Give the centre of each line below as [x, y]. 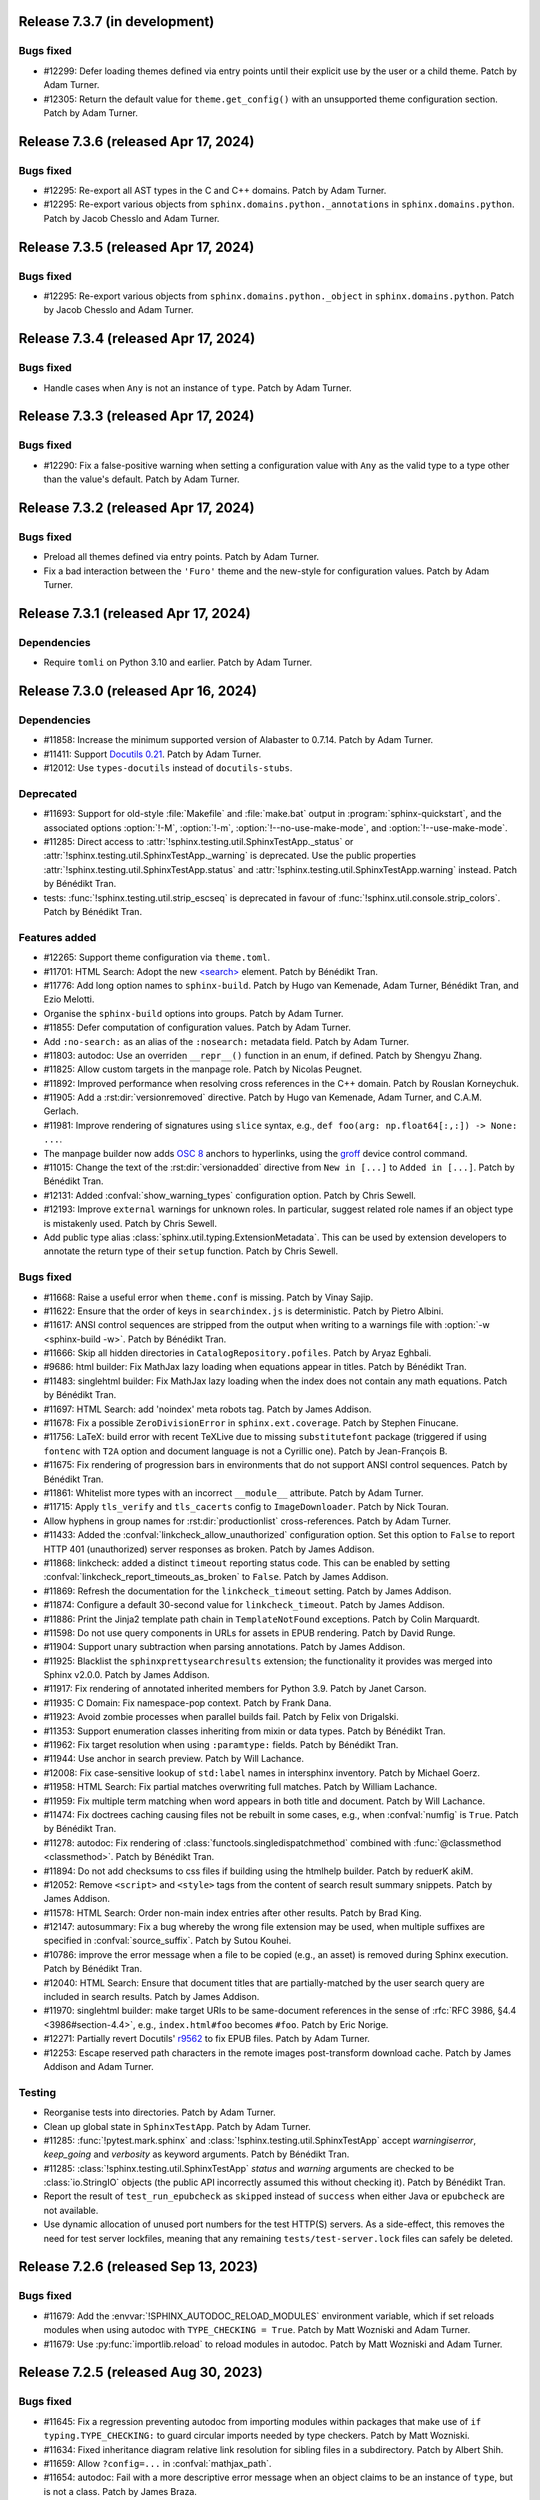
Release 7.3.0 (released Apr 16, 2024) [137, 691]
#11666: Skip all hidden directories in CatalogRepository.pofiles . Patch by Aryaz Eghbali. [237, 1353]
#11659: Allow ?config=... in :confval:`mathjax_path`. [157, 2463]
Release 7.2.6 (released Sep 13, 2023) [138, 2266]
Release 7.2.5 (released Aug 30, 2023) [141, 2372]
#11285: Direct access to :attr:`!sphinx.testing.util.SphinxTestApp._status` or [198, 842]
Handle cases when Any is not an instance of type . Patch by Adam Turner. [197, 387]
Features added [57, 937]
